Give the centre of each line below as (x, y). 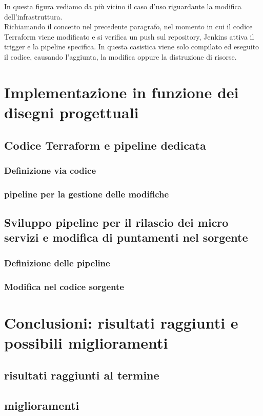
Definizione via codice (50, 170)
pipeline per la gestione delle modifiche (87, 194)
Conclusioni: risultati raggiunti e (121, 322)
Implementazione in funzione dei (122, 92)
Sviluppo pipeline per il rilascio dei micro (116, 222)
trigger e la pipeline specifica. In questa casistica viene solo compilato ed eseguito (132, 47)
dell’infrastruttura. (33, 16)
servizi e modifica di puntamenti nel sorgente (126, 237)
